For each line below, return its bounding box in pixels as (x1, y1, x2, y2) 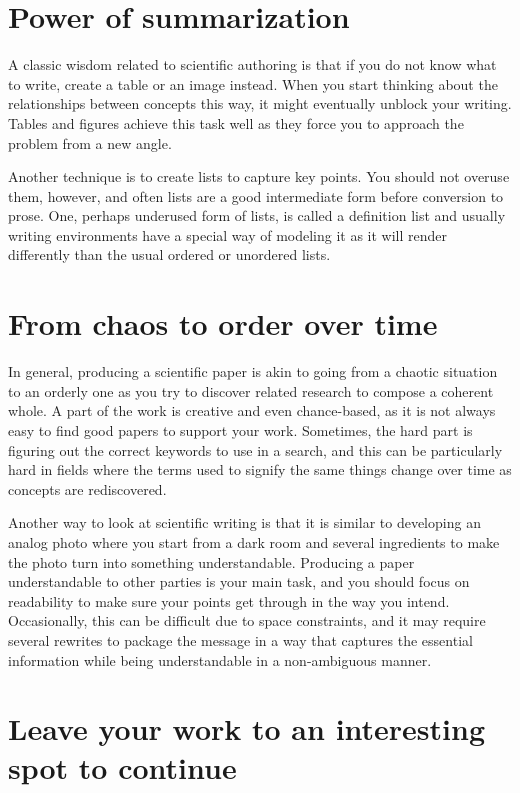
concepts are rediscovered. (8, 478, 167, 499)
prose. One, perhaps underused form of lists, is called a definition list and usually (8, 205, 506, 226)
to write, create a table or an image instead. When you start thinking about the (8, 73, 498, 94)
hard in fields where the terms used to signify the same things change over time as (8, 459, 512, 480)
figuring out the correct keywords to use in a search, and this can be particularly (8, 439, 503, 460)
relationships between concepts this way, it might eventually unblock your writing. (8, 93, 512, 114)
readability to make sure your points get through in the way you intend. (8, 590, 450, 611)
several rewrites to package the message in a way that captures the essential (8, 629, 473, 650)
